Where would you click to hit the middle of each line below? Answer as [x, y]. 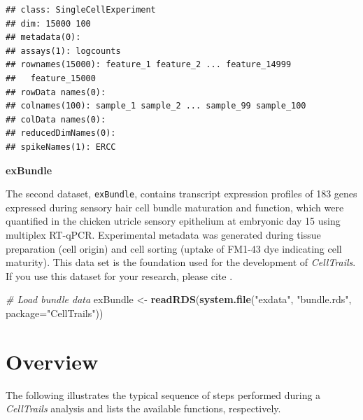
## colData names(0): [56, 119]
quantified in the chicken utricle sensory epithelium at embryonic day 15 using [173, 221]
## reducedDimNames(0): [61, 133]
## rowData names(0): [56, 92]
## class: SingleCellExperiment [81, 10]
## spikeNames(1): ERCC [61, 147]
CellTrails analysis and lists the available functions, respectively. [143, 408]
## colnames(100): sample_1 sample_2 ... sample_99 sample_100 [156, 106]
